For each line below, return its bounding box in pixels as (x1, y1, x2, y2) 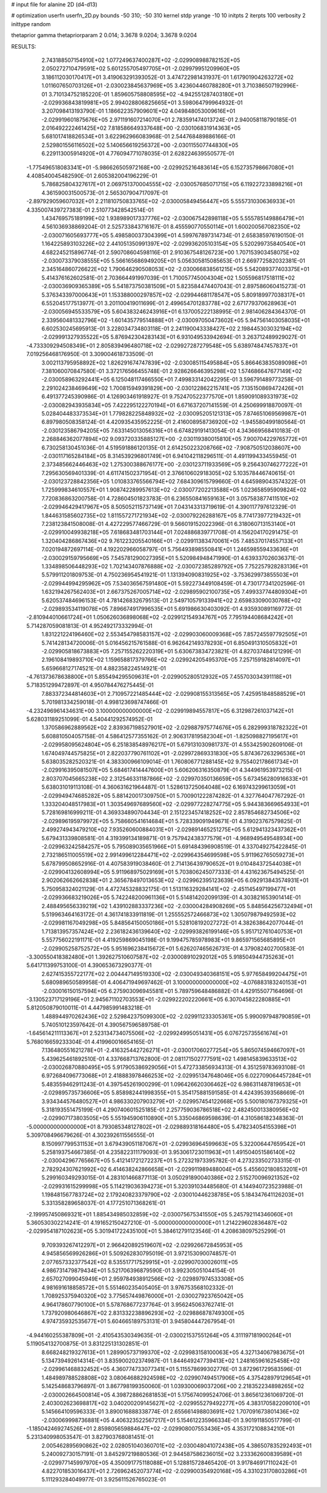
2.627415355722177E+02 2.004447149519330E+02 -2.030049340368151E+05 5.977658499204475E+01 (41, 970, 307, 977)
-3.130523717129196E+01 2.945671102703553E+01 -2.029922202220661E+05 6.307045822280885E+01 (26, 996, 291, 1003)
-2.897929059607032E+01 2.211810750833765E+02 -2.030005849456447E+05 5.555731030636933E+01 (26, 198, 295, 205)
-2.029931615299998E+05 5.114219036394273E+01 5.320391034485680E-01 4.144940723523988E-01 (41, 1182, 303, 1190)
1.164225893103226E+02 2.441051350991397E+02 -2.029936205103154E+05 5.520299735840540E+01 (41, 240, 306, 248)
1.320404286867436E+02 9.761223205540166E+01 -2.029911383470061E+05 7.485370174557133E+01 (41, 537, 303, 544)
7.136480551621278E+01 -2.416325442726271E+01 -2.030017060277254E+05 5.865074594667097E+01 (41, 1046, 305, 1054)
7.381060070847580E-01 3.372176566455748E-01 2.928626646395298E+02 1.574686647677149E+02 (41, 368, 302, 375)
